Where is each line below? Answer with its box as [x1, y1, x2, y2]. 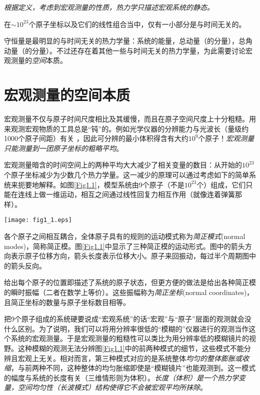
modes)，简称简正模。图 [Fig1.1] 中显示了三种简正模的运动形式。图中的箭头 [4, 240, 245, 251]
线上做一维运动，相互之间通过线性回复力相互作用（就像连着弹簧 [24, 189, 235, 199]
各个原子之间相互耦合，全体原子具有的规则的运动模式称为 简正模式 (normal [4, 231, 245, 241]
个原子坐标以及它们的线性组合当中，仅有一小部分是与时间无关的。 [28, 18, 246, 29]
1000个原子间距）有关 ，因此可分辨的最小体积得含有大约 [4, 133, 188, 143]
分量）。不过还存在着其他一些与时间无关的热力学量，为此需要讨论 [31, 45, 245, 55]
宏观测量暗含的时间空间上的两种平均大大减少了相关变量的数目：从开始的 [4, 159, 242, 170]
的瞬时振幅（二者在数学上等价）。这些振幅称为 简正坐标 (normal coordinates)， [4, 287, 254, 297]
